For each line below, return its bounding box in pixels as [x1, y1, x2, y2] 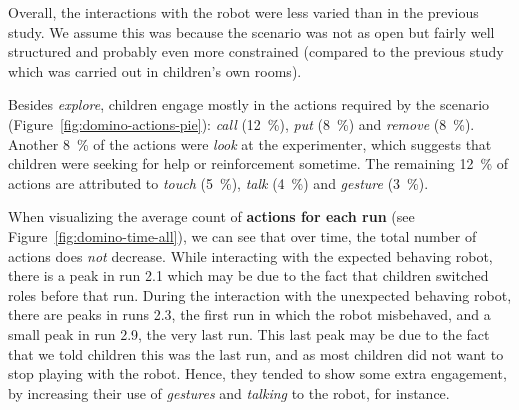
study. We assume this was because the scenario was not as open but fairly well [8, 21, 495, 42]
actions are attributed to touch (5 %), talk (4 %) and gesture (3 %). [8, 172, 429, 193]
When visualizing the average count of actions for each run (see [8, 206, 415, 227]
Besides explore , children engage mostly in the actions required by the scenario [8, 94, 490, 115]
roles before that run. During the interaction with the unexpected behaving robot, [8, 284, 512, 305]
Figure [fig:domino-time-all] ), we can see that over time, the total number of [8, 225, 477, 246]
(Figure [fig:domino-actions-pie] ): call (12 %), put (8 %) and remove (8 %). [8, 113, 475, 134]
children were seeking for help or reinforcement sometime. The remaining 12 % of [8, 153, 509, 174]
